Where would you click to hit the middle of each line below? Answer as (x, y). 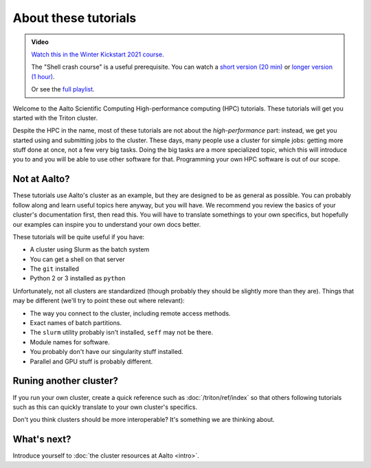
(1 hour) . (43, 76)
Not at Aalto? (41, 179)
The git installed (54, 269)
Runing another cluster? (66, 381)
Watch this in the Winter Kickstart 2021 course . (98, 54)
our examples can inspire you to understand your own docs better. (107, 224)
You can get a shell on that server (77, 259)
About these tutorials (75, 18)
